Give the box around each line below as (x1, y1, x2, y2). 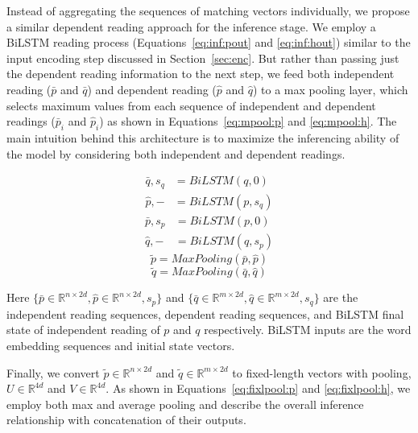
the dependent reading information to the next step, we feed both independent (6, 65, 395, 82)
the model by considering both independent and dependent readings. (6, 145, 346, 162)
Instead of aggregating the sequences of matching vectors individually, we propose (6, 2, 410, 19)
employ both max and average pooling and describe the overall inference (6, 395, 364, 412)
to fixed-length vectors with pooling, (232, 364, 412, 381)
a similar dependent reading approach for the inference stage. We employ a (6, 18, 376, 35)
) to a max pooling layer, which (252, 80, 408, 97)
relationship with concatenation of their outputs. (6, 411, 246, 428)
